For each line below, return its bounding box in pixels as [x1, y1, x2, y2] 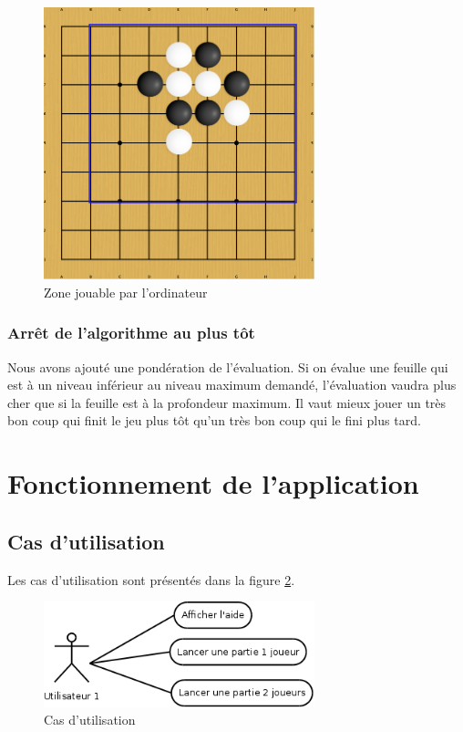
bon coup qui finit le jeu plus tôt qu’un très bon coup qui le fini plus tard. [7, 411, 421, 430]
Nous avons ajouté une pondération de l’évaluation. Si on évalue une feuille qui [7, 357, 448, 376]
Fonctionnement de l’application [7, 465, 419, 502]
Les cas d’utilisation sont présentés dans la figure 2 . [7, 570, 295, 589]
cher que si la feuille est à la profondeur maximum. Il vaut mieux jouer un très [7, 392, 447, 412]
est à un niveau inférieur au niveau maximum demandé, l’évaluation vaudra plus [7, 375, 457, 394]
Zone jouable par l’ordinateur [44, 282, 208, 301]
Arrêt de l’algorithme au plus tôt [7, 321, 255, 344]
